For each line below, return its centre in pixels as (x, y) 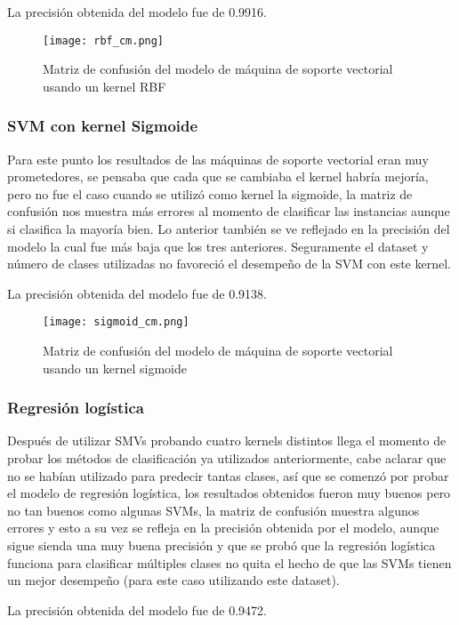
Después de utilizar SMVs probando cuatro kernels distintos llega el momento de (227, 441)
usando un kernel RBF (105, 86)
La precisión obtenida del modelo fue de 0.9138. (137, 293)
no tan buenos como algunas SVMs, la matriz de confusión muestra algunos (213, 510)
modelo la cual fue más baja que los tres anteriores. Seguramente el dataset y (218, 246)
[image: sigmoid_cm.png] (116, 322)
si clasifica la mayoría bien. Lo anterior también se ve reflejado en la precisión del (229, 229)
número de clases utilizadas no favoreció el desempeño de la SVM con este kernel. (229, 264)
